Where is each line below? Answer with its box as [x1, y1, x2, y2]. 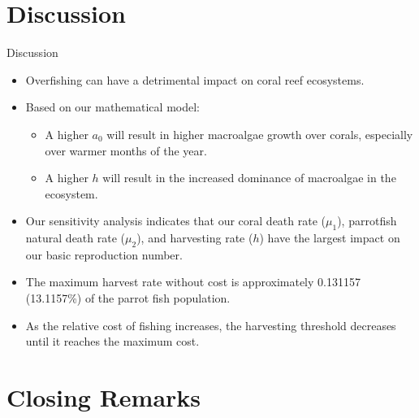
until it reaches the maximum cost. [25, 333, 200, 350]
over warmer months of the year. [45, 142, 207, 159]
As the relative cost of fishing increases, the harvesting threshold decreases [25, 316, 396, 333]
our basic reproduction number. [25, 246, 183, 263]
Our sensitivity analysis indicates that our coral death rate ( [25, 212, 326, 229]
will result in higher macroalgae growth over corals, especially [106, 125, 413, 142]
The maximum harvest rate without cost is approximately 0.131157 [25, 273, 361, 290]
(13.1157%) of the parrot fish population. [25, 290, 231, 307]
